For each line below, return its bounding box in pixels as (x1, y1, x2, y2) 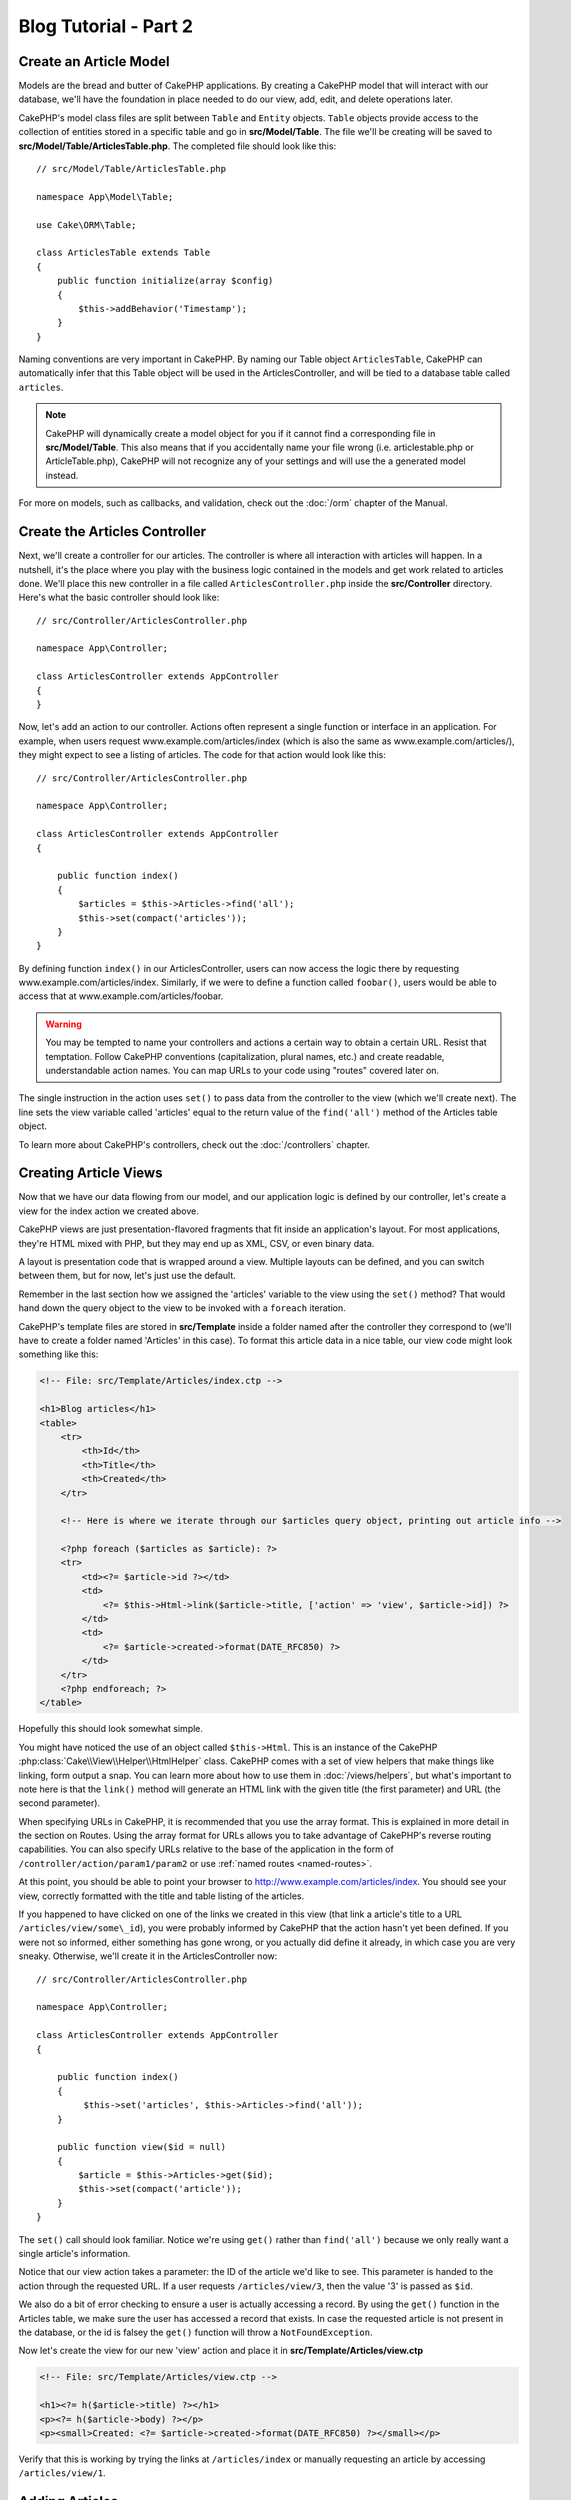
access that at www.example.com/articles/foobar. (18, 990, 224, 1002)
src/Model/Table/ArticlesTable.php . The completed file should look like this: (18, 140, 337, 152)
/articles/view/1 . (18, 2467, 106, 2479)
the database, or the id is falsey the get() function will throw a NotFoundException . (18, 2326, 373, 2338)
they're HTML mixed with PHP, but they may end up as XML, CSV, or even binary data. (18, 1237, 375, 1249)
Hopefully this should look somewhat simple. (18, 1723, 204, 1735)
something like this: (18, 1348, 99, 1360)
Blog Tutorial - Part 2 (18, 15, 194, 37)
